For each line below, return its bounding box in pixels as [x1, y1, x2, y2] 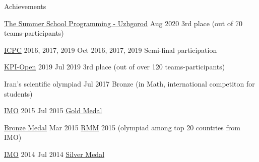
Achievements [4, 1, 46, 11]
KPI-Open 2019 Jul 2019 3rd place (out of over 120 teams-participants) [4, 61, 225, 72]
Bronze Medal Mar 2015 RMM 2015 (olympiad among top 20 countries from [4, 122, 240, 132]
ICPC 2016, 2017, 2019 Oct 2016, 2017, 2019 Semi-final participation [4, 44, 217, 55]
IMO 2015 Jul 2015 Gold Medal [4, 105, 102, 116]
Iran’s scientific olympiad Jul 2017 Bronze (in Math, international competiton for [4, 78, 255, 89]
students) [4, 88, 33, 99]
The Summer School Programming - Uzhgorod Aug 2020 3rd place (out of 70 [4, 18, 242, 28]
